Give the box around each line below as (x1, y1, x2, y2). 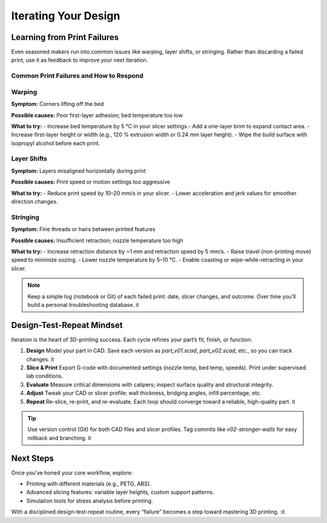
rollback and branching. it (27, 434, 91, 441)
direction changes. (11, 198, 58, 205)
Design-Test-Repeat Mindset (11, 320, 123, 330)
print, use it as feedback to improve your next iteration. (11, 56, 148, 64)
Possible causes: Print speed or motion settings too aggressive (11, 179, 170, 186)
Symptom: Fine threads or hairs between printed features (11, 226, 156, 233)
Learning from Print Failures (11, 32, 119, 42)
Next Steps (11, 453, 54, 463)
